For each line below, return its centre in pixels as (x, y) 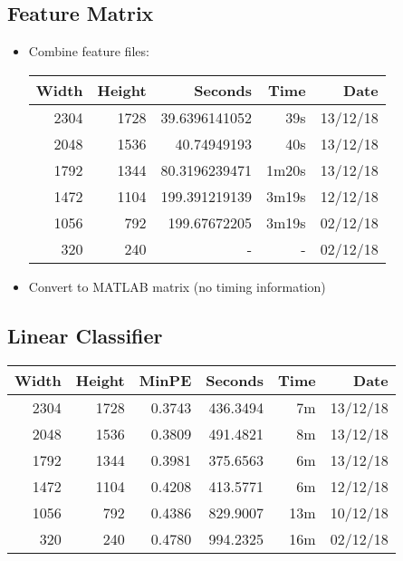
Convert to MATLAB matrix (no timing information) (177, 286)
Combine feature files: (89, 51)
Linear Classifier (85, 335)
